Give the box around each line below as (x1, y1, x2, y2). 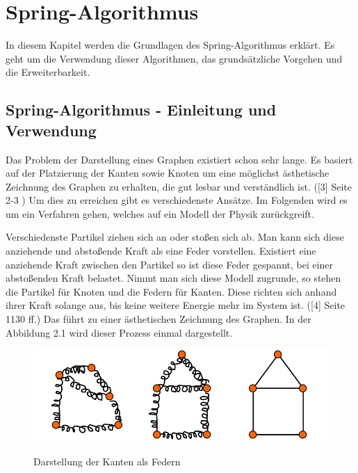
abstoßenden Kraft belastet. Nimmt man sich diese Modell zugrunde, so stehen (6, 271, 341, 285)
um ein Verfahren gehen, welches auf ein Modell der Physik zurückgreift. (6, 206, 314, 221)
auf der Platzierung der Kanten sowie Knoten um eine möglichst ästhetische (6, 166, 329, 180)
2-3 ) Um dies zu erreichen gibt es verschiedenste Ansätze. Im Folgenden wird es (6, 193, 348, 207)
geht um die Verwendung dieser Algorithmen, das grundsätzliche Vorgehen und (6, 51, 343, 65)
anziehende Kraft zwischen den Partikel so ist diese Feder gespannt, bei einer (6, 257, 334, 271)
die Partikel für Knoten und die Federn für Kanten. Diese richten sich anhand (6, 284, 337, 298)
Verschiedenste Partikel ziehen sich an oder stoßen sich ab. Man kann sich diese (6, 230, 344, 244)
